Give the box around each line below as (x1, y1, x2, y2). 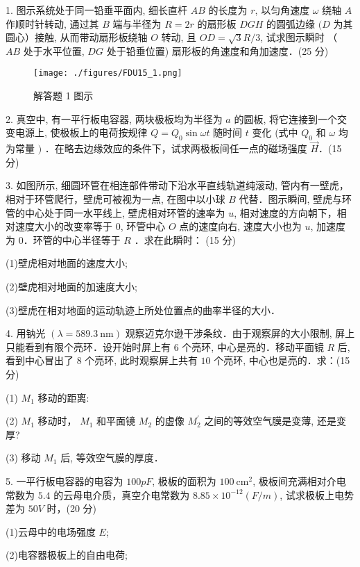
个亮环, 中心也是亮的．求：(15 (214, 353, 350, 368)
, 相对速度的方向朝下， (234, 205, 337, 220)
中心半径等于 (62, 232, 121, 247)
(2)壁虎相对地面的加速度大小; (6, 279, 137, 293)
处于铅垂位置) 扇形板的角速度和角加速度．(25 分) (106, 43, 329, 58)
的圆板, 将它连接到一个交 (234, 111, 347, 126)
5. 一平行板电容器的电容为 (6, 473, 123, 488)
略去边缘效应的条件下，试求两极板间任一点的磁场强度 (64, 141, 307, 156)
